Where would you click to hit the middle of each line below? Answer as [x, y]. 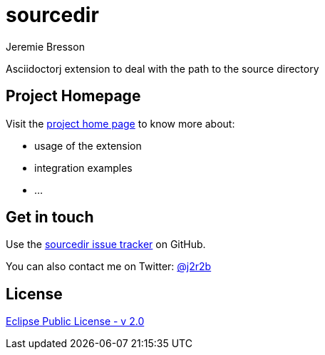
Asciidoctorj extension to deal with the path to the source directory [162, 68]
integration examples [83, 168]
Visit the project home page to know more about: [120, 123]
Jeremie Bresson [45, 46]
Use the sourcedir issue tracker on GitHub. [106, 245]
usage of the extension [88, 145]
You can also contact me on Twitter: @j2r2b [109, 267]
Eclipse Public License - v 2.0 [75, 321]
